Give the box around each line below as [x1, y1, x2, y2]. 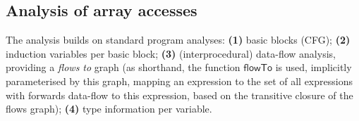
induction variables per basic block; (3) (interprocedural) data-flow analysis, [6, 46, 336, 60]
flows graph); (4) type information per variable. [6, 101, 212, 116]
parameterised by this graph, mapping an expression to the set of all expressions [6, 73, 353, 88]
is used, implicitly [275, 60, 352, 75]
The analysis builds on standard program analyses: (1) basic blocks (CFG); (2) [6, 32, 351, 47]
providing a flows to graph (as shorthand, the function [6, 60, 241, 75]
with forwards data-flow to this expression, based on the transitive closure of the [6, 87, 353, 102]
